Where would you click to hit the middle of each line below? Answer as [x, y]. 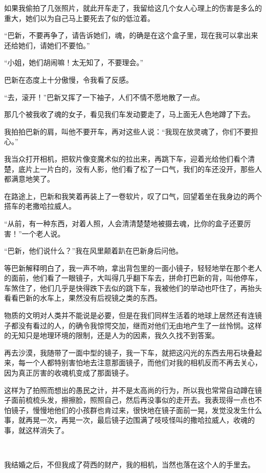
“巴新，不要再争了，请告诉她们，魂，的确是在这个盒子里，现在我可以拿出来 [131, 35]
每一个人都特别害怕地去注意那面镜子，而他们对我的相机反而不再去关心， [140, 362]
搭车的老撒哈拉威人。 [40, 206]
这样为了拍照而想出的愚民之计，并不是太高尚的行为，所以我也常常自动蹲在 [129, 390]
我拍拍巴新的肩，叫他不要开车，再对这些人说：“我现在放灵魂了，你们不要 [128, 131]
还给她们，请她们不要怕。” [47, 45]
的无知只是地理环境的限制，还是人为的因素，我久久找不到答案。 [112, 335]
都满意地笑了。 [29, 179]
